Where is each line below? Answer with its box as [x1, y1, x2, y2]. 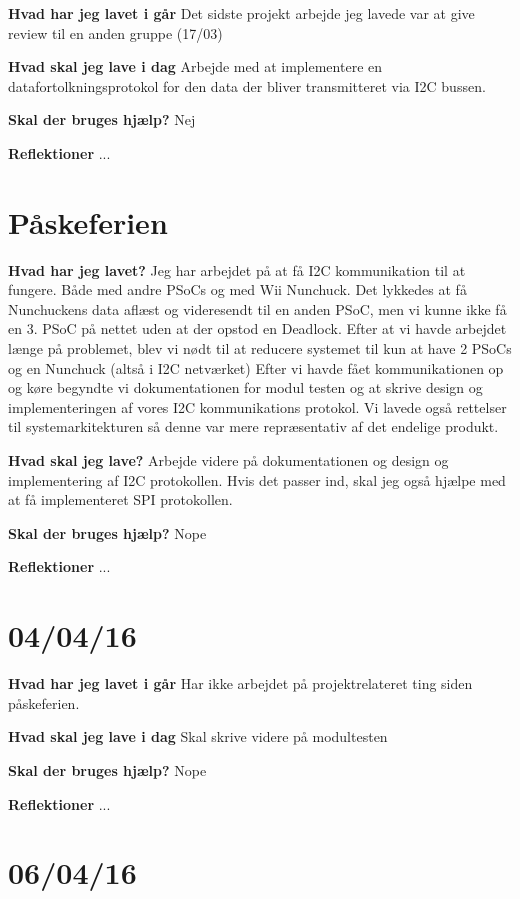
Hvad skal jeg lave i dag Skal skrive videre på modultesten [8, 726, 388, 747]
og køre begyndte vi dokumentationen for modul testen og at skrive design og [8, 377, 483, 398]
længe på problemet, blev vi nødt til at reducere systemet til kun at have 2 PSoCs [8, 338, 512, 359]
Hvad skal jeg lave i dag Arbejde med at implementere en [8, 56, 383, 77]
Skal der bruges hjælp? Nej [8, 109, 196, 130]
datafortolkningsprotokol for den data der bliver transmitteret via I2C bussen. [8, 75, 486, 96]
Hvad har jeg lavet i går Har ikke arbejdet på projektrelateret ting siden [8, 673, 473, 694]
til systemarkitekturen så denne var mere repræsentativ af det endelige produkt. [8, 416, 499, 437]
